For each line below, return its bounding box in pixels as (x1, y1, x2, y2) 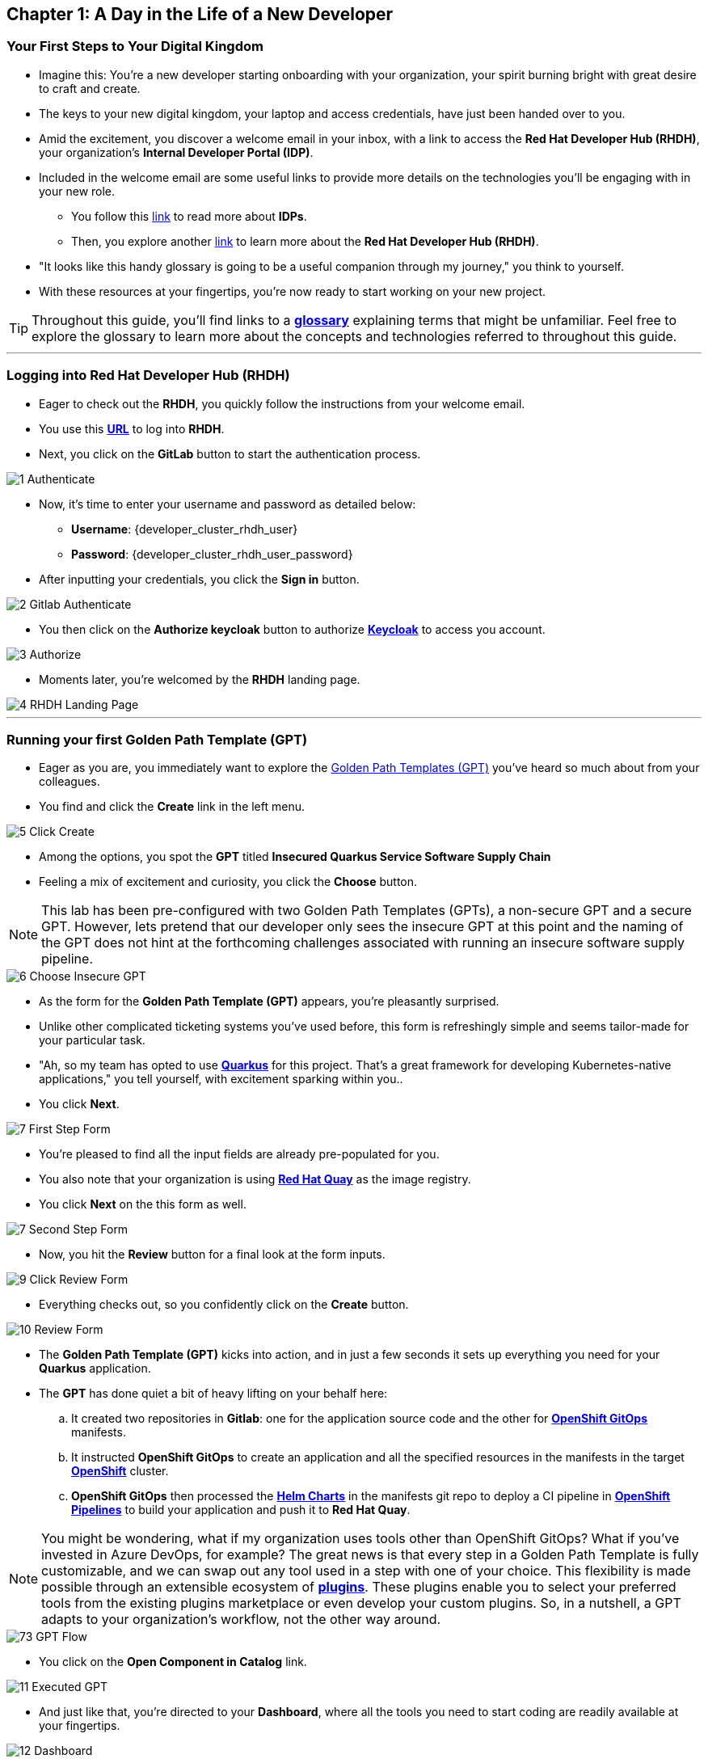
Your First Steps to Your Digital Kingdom (6, 38, 263, 55)
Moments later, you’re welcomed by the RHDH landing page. (39, 672, 360, 686)
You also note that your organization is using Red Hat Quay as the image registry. (39, 1172, 471, 1187)
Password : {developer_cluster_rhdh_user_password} (71, 546, 353, 561)
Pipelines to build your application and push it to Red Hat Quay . (71, 1503, 411, 1517)
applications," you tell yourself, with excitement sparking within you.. (39, 1072, 403, 1086)
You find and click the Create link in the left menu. (39, 799, 306, 814)
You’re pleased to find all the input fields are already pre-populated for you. (39, 1147, 440, 1162)
